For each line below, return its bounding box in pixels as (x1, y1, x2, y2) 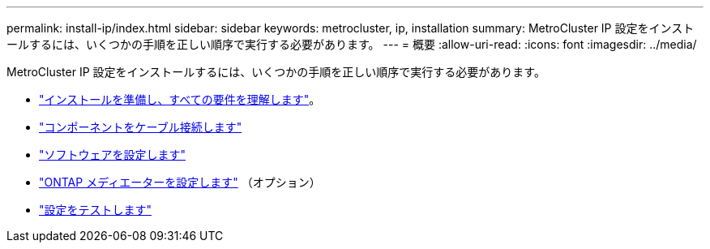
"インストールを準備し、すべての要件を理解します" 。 (39, 92, 321, 106)
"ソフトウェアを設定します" (39, 148, 186, 161)
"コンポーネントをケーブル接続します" (39, 120, 242, 134)
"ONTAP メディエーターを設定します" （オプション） (39, 175, 321, 189)
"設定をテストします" (39, 203, 152, 217)
